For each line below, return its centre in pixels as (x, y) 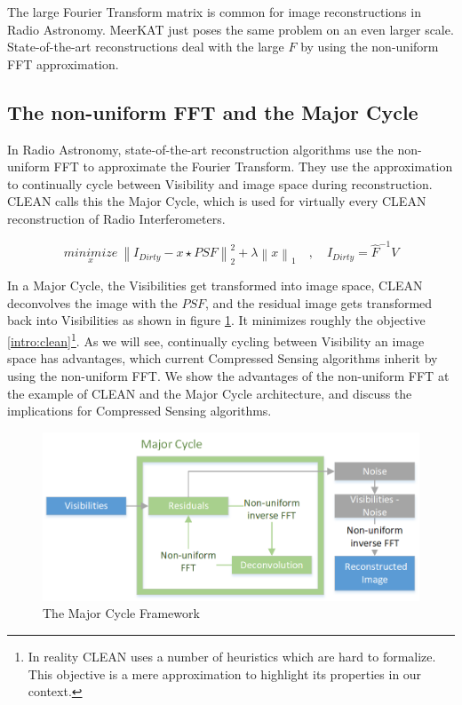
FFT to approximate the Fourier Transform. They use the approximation (253, 166)
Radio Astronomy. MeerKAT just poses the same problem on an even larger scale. (231, 29)
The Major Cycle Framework (121, 613)
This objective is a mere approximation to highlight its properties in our (225, 673)
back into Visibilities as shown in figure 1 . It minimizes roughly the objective (216, 320)
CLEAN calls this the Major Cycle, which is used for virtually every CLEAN (217, 201)
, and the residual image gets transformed (319, 302)
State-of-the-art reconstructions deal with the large (146, 47)
